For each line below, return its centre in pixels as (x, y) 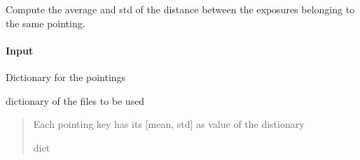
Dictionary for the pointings (66, 77)
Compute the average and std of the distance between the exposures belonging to (180, 9)
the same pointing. (46, 23)
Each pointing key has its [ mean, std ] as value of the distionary (169, 124)
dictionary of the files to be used (75, 100)
